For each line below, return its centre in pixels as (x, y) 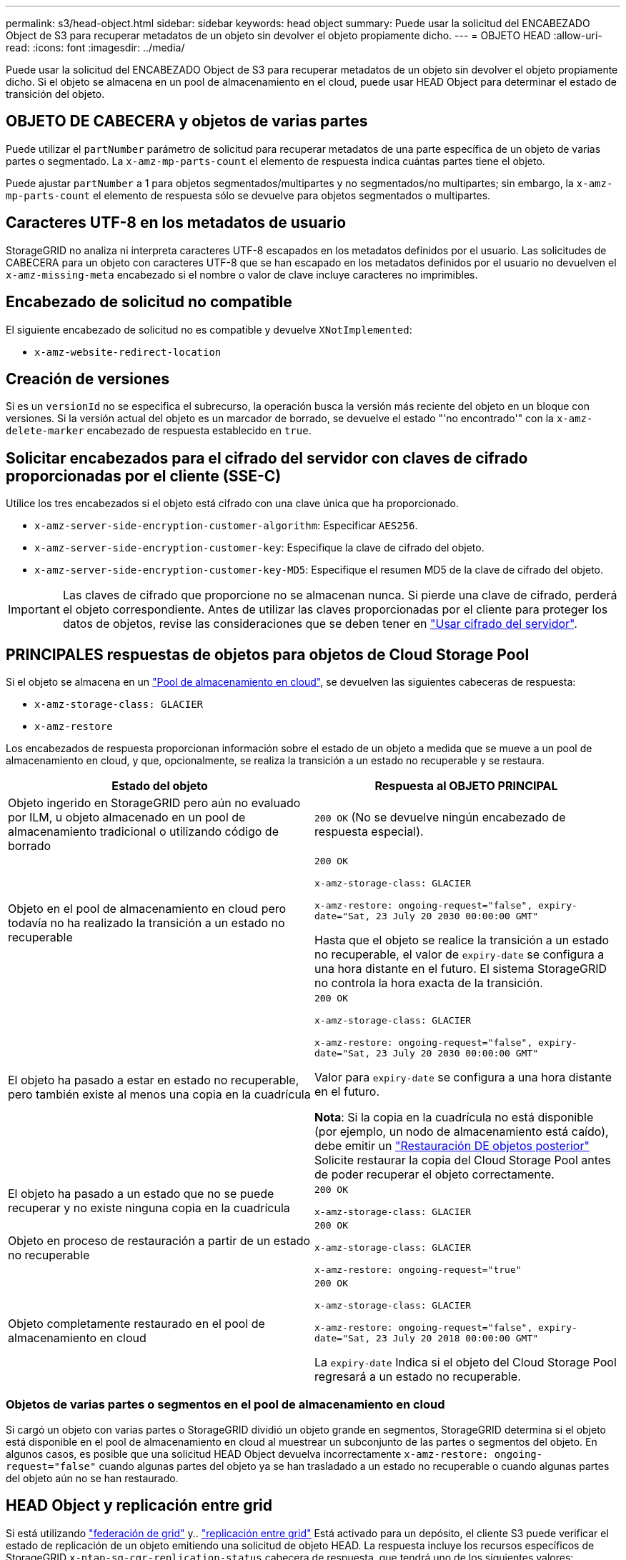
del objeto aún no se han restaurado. (92, 1478)
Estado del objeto (160, 786)
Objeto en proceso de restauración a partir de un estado (159, 1240)
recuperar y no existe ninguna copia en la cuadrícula (149, 1208)
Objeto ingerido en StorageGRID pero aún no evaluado (154, 803)
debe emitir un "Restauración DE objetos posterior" (452, 1146)
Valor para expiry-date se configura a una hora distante (463, 1077)
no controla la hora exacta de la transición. (429, 983)
